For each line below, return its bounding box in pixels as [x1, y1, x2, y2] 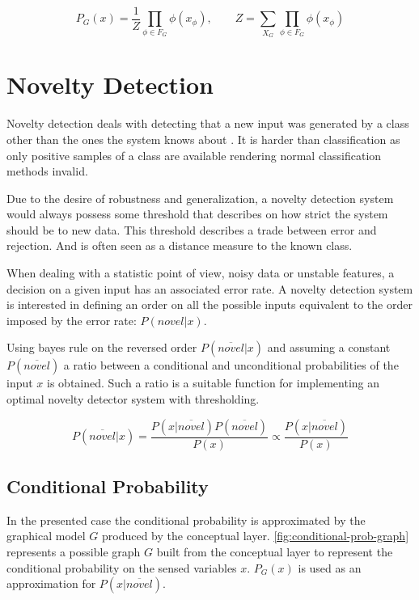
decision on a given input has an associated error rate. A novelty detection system [6, 280, 413, 297]
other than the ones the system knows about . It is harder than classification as [6, 130, 400, 147]
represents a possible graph [6, 543, 141, 560]
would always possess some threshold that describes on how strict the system [6, 205, 388, 222]
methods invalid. [6, 163, 88, 180]
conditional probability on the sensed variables [6, 559, 237, 576]
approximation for [6, 575, 96, 592]
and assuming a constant [267, 339, 391, 356]
